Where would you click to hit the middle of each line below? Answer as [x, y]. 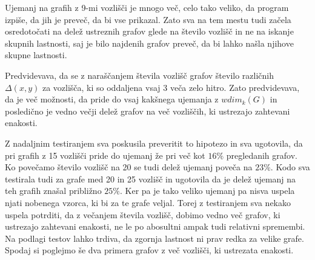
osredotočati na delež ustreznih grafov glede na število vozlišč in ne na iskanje [149, 31]
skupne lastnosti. [36, 55]
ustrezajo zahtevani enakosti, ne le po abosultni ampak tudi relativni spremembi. [155, 226]
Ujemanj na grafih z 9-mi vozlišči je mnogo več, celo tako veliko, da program [147, 7]
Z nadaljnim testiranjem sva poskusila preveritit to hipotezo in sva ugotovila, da [154, 143]
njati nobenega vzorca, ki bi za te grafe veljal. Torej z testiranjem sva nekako [148, 202]
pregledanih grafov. [262, 155]
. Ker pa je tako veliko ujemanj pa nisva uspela [207, 191]
